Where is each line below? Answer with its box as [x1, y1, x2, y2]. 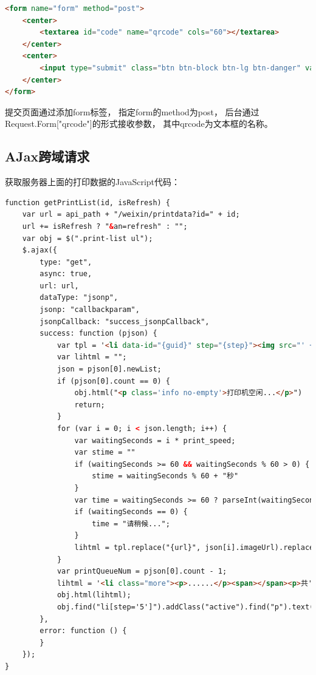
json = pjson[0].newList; [57, 365, 162, 374]
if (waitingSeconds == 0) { [74, 507, 188, 517]
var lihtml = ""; [57, 353, 127, 362]
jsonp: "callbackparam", [39, 305, 140, 314]
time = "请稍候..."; [92, 519, 170, 528]
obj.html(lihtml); [57, 591, 131, 600]
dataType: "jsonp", [39, 293, 118, 302]
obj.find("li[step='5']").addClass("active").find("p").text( [57, 602, 314, 611]
